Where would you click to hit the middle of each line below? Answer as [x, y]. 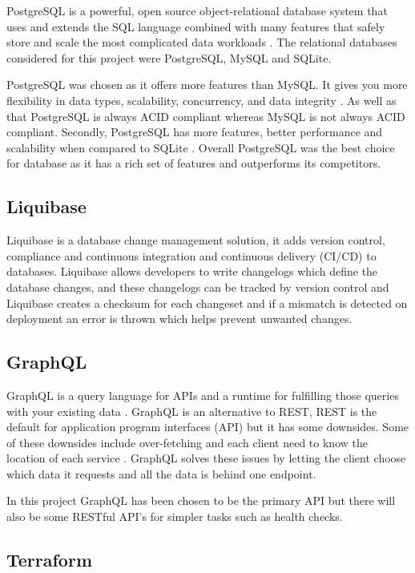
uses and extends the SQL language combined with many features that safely [196, 26]
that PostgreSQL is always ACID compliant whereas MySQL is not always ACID [206, 116]
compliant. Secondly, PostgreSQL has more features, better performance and [195, 132]
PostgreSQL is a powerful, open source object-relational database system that [197, 10]
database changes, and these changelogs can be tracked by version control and [198, 286]
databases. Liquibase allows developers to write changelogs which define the [192, 271]
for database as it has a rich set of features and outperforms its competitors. [194, 163]
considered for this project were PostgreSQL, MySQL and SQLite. [169, 57]
